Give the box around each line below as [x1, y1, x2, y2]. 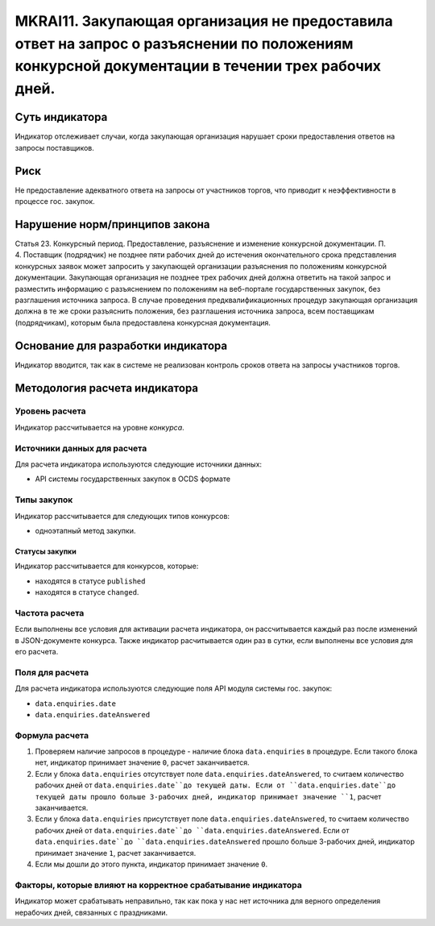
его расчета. [14, 647, 59, 656]
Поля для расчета [14, 666, 89, 678]
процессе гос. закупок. [14, 197, 96, 206]
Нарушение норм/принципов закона [14, 218, 210, 231]
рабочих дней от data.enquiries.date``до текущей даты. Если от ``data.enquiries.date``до [35, 780, 396, 790]
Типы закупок [14, 494, 73, 505]
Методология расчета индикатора [14, 381, 199, 395]
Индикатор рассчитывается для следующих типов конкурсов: [14, 511, 230, 521]
